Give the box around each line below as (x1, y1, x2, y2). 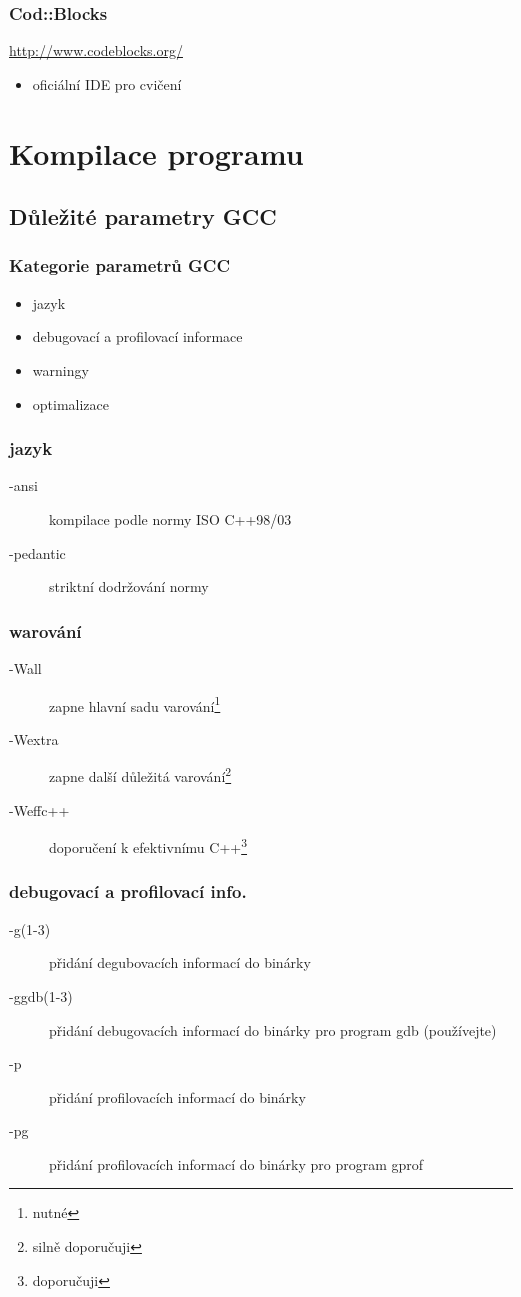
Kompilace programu (9, 132, 304, 173)
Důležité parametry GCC (9, 201, 277, 232)
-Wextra (9, 728, 59, 749)
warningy (32, 359, 89, 380)
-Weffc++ (9, 799, 70, 820)
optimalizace (32, 393, 110, 414)
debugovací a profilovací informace (32, 326, 243, 347)
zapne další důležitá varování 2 (49, 763, 232, 787)
